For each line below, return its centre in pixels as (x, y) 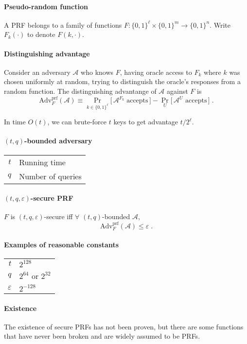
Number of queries (50, 176)
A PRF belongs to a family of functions (63, 25)
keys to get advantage (146, 122)
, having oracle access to (156, 72)
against (177, 91)
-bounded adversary (58, 141)
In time (15, 122)
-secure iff (58, 216)
